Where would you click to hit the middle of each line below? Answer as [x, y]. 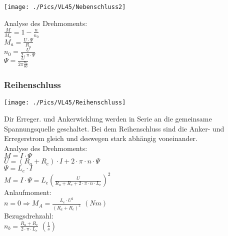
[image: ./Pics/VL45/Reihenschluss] [65, 103]
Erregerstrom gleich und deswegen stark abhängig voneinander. [101, 138]
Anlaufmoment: [28, 192]
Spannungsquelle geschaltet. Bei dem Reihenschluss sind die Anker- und [114, 128]
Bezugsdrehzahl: [29, 215]
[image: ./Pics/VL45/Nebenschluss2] [65, 7]
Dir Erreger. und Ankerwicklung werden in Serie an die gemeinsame [108, 118]
